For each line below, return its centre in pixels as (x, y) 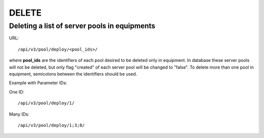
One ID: (17, 92)
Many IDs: (19, 114)
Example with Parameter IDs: (38, 83)
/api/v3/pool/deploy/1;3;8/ (51, 125)
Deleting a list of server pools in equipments (82, 26)
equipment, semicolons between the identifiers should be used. (73, 74)
